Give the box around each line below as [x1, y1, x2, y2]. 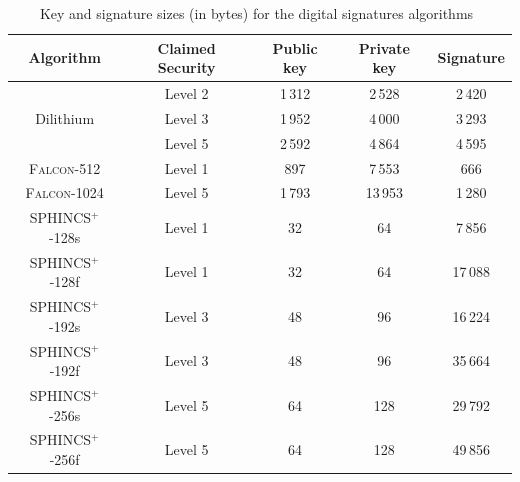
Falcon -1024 [25, 182, 104, 203]
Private [358, 37, 410, 58]
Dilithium [35, 107, 95, 128]
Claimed [157, 37, 216, 58]
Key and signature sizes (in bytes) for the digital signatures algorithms [39, 3, 474, 23]
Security [157, 57, 216, 78]
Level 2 [164, 83, 209, 104]
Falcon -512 [29, 157, 101, 178]
